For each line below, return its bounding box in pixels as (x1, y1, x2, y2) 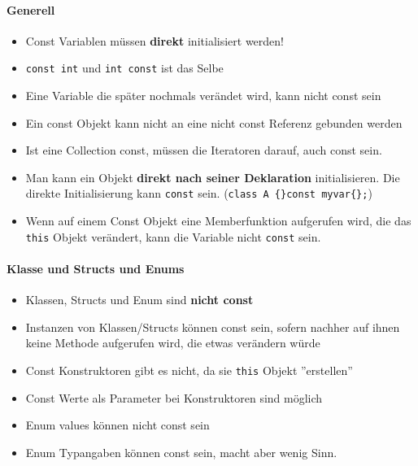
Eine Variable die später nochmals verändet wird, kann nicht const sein (25, 87, 381, 104)
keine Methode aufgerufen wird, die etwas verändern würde (25, 334, 320, 351)
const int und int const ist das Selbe (25, 59, 224, 76)
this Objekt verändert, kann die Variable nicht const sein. (25, 228, 321, 245)
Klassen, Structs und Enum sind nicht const (25, 291, 254, 308)
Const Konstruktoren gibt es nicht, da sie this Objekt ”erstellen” (25, 361, 353, 378)
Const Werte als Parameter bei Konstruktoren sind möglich (25, 389, 323, 406)
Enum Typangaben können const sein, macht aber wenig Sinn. (25, 443, 337, 460)
